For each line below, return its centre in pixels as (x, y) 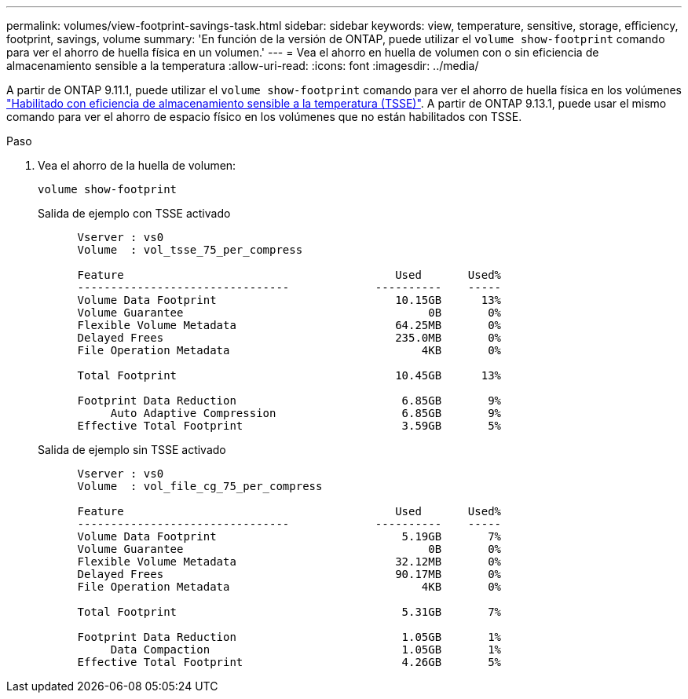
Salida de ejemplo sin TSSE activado (132, 450)
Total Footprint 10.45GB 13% (289, 375)
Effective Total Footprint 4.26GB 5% (289, 662)
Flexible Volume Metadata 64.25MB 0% (289, 325)
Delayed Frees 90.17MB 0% (289, 574)
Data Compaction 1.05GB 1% (306, 650)
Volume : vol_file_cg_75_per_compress (200, 486)
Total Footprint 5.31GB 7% (289, 612)
